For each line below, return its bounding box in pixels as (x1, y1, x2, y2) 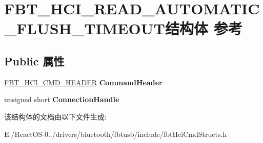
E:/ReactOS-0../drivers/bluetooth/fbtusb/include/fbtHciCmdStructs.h (4, 128, 227, 139)
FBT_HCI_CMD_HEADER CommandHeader (4, 77, 163, 87)
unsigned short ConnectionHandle (4, 94, 119, 105)
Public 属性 (4, 53, 65, 68)
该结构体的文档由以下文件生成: (4, 111, 107, 122)
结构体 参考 (165, 18, 242, 39)
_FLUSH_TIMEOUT (4, 18, 165, 39)
